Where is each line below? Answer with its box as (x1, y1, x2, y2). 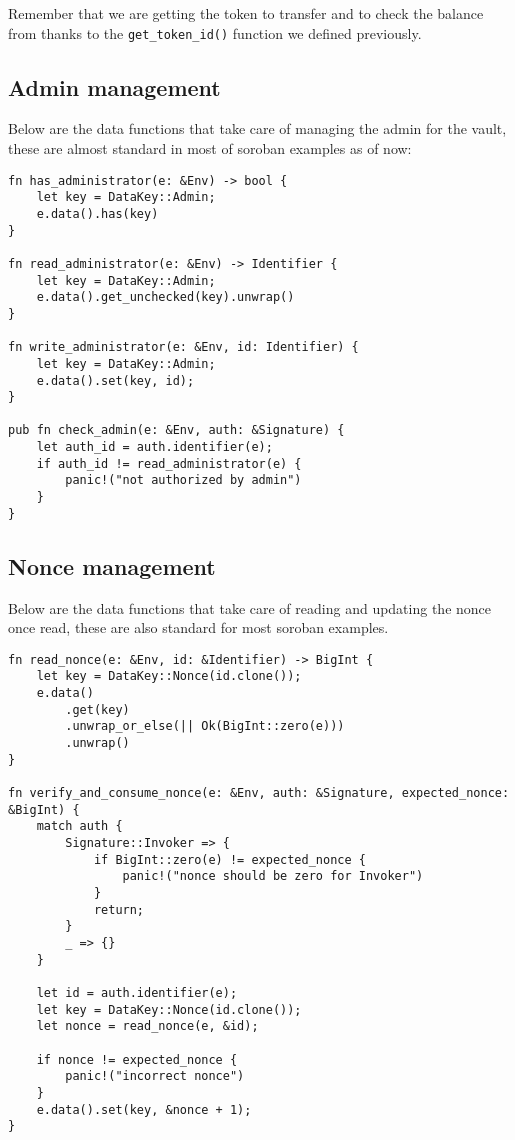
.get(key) (65, 702, 130, 717)
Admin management (8, 71, 221, 102)
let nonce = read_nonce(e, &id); (36, 1019, 259, 1034)
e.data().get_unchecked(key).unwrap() (36, 290, 295, 305)
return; (93, 902, 145, 917)
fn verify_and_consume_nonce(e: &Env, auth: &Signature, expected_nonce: (8, 786, 510, 801)
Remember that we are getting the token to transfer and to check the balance (8, 3, 484, 23)
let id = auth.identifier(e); (36, 985, 238, 1000)
